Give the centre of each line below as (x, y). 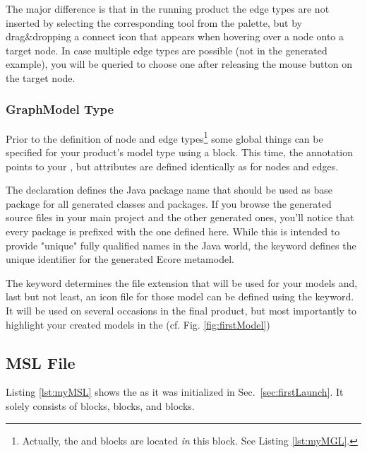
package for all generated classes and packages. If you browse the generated (169, 203)
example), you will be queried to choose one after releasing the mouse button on (179, 64)
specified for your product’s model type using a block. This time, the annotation (180, 152)
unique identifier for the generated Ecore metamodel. (120, 259)
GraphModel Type (60, 109)
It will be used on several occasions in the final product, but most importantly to (181, 310)
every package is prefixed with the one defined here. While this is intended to (173, 231)
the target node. (41, 77)
